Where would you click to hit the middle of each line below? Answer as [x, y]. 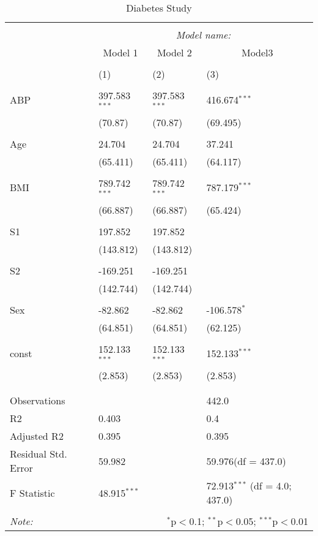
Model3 [257, 52]
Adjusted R [34, 436]
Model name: [203, 35]
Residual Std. [39, 454]
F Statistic [32, 493]
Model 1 [120, 52]
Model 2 [174, 52]
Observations [38, 401]
